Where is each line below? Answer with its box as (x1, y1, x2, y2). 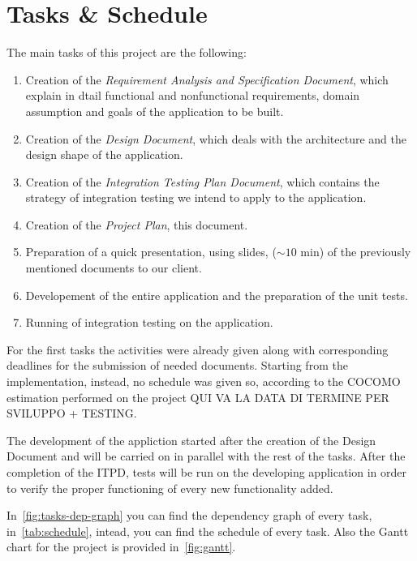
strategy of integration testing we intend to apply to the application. (25, 189, 367, 206)
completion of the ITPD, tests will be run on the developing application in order (6, 464, 407, 480)
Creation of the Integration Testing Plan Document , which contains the (25, 173, 380, 190)
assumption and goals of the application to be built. (25, 102, 284, 119)
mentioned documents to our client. (25, 259, 202, 276)
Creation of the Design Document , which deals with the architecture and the (25, 130, 407, 147)
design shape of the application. (25, 146, 183, 163)
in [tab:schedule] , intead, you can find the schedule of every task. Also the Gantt (6, 522, 409, 539)
